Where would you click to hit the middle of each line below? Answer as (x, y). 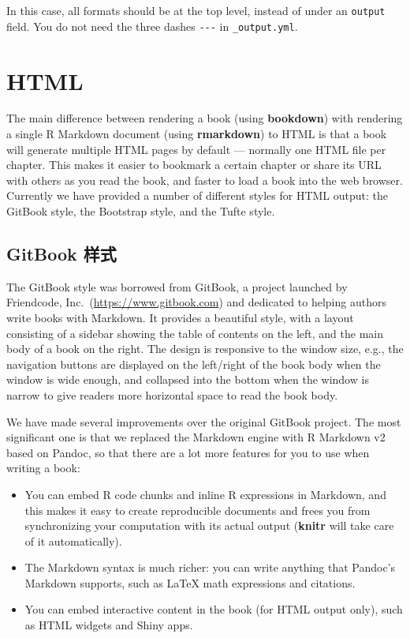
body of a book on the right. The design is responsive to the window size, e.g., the (205, 349)
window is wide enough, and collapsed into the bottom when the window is (188, 379)
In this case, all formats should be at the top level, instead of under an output (196, 10)
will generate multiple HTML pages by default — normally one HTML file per (196, 149)
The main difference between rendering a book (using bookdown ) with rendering (205, 118)
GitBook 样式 (61, 253)
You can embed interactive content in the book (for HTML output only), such (214, 609)
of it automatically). (73, 540)
